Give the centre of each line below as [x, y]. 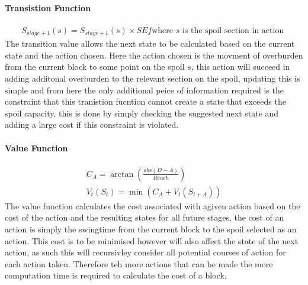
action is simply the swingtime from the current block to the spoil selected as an [151, 229]
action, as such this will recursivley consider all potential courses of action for [145, 252]
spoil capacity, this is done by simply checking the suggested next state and [142, 113]
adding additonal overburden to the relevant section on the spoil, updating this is [153, 78]
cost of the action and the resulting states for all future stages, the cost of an [145, 217]
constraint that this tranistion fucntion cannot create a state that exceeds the [145, 101]
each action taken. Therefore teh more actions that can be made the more [139, 263]
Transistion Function [48, 7]
